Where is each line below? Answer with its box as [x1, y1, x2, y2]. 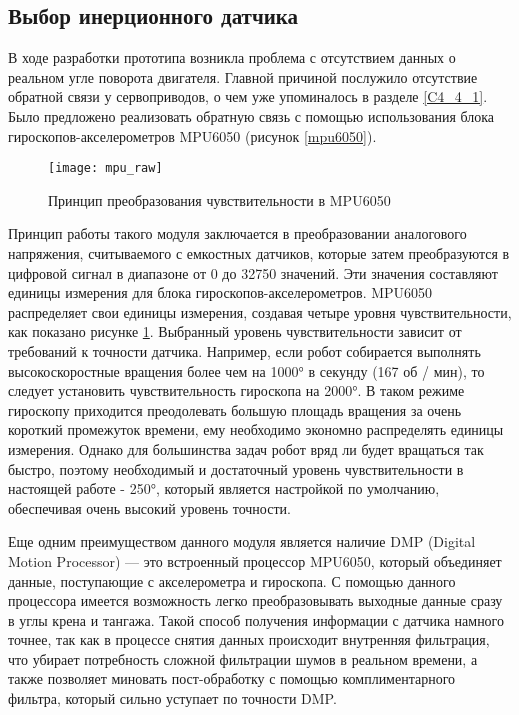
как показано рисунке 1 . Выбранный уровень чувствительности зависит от [8, 321, 462, 342]
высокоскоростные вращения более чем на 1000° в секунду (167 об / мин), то [8, 360, 485, 381]
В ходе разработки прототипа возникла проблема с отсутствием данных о [8, 47, 456, 68]
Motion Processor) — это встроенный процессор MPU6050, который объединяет [8, 550, 502, 571]
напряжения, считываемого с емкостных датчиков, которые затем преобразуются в [8, 243, 510, 264]
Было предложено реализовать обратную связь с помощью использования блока [8, 105, 495, 126]
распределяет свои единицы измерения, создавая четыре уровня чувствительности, [8, 301, 512, 322]
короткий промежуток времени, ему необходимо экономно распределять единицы [8, 419, 504, 440]
